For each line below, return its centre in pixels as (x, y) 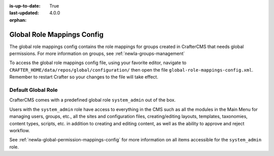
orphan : (18, 20)
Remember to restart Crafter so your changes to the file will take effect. (84, 77)
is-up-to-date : (25, 6)
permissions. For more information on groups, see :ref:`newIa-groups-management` (97, 54)
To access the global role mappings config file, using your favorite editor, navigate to (98, 63)
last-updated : (24, 13)
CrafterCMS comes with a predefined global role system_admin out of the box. (93, 100)
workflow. (20, 130)
